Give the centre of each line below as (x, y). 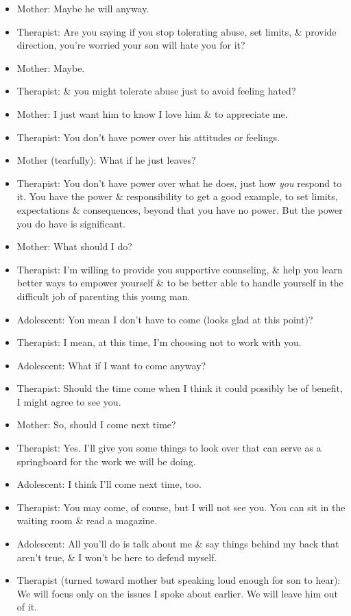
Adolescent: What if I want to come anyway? (111, 365)
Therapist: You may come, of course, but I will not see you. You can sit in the (181, 507)
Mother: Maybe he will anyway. (83, 8)
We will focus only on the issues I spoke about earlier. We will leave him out (178, 593)
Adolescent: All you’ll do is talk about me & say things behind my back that (178, 544)
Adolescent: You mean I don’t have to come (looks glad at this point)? (165, 319)
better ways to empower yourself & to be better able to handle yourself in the (180, 283)
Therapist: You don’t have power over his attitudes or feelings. (148, 137)
